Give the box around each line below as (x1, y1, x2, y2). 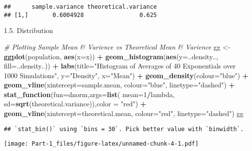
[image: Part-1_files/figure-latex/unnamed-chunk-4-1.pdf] (4, 140, 199, 148)
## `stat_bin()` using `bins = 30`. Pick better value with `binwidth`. (4, 125, 244, 133)
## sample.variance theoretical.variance (4, 3, 157, 10)
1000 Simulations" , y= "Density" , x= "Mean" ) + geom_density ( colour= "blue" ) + (4, 70, 249, 80)
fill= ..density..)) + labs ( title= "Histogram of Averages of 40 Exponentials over (4, 61, 236, 71)
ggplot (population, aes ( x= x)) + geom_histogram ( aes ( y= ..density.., (4, 51, 218, 61)
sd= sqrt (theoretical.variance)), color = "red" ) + (4, 99, 147, 109)
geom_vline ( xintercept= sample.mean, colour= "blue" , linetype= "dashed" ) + (4, 80, 235, 90)
